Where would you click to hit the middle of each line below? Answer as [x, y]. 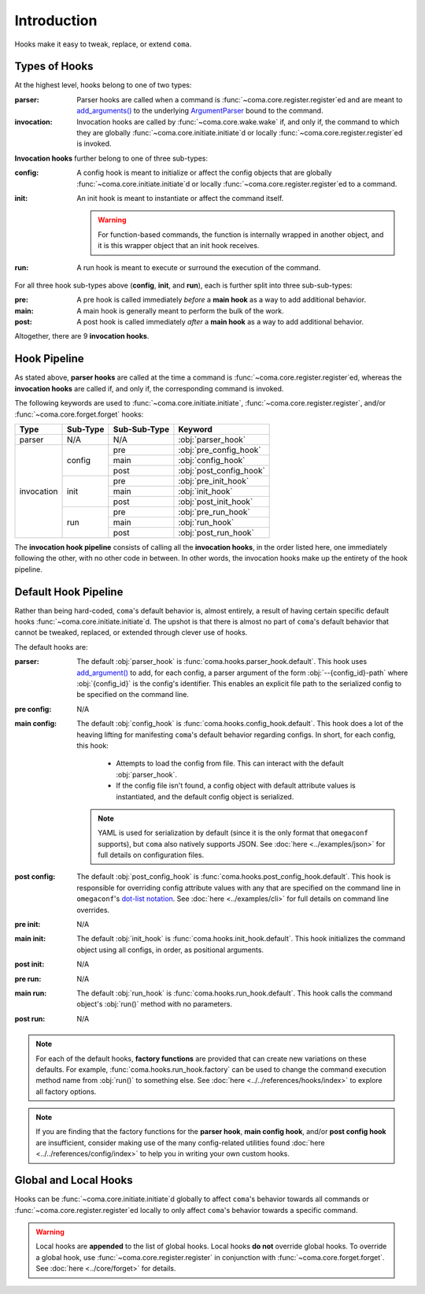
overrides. [93, 910]
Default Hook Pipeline [69, 592]
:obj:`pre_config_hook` [220, 450]
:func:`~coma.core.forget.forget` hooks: [79, 414]
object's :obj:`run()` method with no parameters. [154, 1004]
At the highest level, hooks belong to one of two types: [103, 85]
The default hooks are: [51, 647]
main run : [31, 993]
